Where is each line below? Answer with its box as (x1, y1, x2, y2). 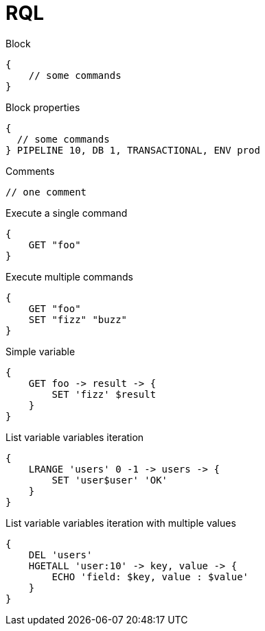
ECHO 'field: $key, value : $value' (51, 571, 249, 582)
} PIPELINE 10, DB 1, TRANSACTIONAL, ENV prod (5, 144, 260, 156)
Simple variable (5, 345, 76, 357)
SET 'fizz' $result (51, 388, 157, 400)
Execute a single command (5, 206, 128, 219)
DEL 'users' (28, 549, 93, 560)
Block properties (5, 101, 80, 113)
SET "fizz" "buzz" (28, 313, 128, 325)
